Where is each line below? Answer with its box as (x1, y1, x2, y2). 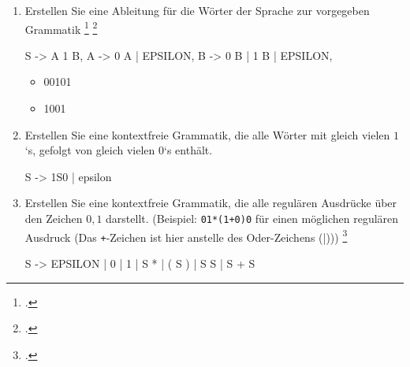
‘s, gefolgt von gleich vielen (24, 142, 155, 158)
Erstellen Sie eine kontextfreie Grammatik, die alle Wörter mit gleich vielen (24, 126, 390, 143)
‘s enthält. (164, 142, 213, 158)
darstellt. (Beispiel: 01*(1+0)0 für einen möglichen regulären (106, 210, 399, 226)
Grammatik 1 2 (24, 18, 98, 37)
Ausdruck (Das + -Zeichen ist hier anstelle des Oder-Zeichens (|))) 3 (24, 226, 348, 245)
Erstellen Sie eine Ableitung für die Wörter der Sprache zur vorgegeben (24, 2, 370, 18)
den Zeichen (24, 210, 83, 226)
